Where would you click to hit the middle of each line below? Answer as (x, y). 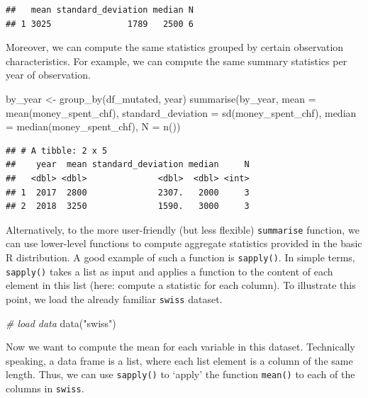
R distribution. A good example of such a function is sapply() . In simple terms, (180, 257)
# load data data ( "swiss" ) (61, 323)
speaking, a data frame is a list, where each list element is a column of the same (179, 360)
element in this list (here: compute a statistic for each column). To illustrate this (181, 285)
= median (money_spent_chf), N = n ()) (93, 126)
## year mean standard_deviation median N (128, 165)
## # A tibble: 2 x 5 (57, 150)
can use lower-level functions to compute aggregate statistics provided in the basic (184, 243)
